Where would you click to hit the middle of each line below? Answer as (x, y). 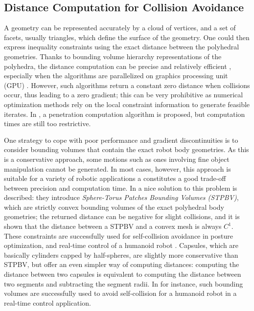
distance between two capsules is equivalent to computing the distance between (123, 274)
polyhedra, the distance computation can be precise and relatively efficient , (118, 66)
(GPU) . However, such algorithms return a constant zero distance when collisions (127, 85)
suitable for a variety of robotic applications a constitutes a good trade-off (115, 178)
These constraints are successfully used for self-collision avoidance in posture (118, 235)
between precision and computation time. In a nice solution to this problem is (121, 188)
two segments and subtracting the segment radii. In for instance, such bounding (124, 283)
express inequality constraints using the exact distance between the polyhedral (122, 47)
